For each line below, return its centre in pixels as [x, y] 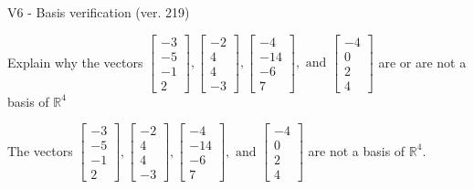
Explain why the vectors [75, 62]
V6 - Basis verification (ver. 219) [99, 12]
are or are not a [422, 62]
